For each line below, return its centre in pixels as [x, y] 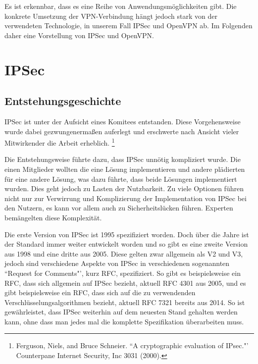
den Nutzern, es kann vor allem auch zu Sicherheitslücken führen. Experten [119, 208]
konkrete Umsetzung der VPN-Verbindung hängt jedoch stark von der [111, 16]
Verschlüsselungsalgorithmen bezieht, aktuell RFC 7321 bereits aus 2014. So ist [125, 302]
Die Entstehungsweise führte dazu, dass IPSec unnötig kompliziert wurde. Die [123, 159]
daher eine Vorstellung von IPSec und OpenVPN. [79, 35]
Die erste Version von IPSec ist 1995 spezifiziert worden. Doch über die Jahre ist [127, 234]
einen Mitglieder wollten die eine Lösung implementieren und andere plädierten [125, 169]
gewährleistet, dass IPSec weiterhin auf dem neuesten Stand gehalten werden [121, 312]
